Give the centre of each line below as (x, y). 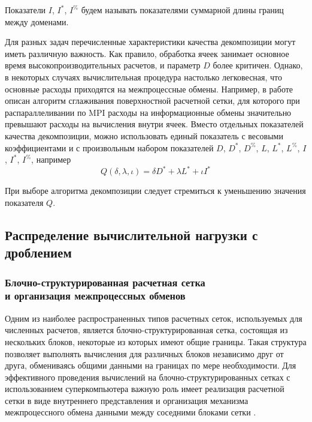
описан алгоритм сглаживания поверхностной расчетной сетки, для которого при (152, 101)
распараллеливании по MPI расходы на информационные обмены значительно (148, 112)
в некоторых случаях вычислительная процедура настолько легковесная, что (144, 77)
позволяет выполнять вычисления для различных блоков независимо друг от (144, 353)
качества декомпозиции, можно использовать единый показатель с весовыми (144, 135)
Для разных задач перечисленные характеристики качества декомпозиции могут (150, 42)
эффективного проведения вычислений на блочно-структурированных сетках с (148, 377)
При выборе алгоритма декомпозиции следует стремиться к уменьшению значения (155, 191)
